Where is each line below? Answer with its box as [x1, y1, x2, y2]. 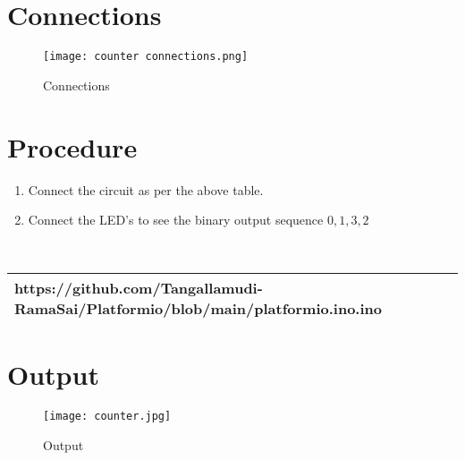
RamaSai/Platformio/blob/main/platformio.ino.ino [14, 298, 382, 319]
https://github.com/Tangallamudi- [14, 277, 263, 299]
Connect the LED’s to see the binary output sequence [28, 210, 324, 229]
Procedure [7, 128, 138, 165]
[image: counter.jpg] [43, 410, 172, 423]
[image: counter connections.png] [43, 50, 249, 64]
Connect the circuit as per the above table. [28, 180, 264, 199]
